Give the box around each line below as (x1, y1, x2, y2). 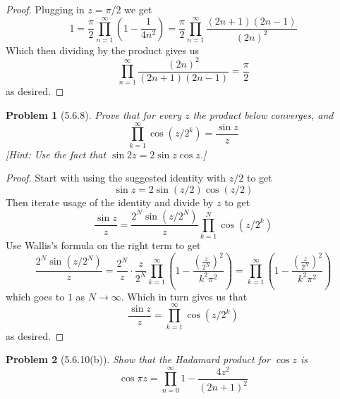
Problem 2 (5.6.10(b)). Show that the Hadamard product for (6, 352, 270, 367)
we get (124, 2, 152, 16)
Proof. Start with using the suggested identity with (6, 170, 226, 185)
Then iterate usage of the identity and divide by (6, 194, 214, 209)
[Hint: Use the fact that (6, 146, 107, 161)
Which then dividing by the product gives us (6, 42, 200, 57)
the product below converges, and (193, 108, 334, 122)
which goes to (6, 289, 65, 303)
